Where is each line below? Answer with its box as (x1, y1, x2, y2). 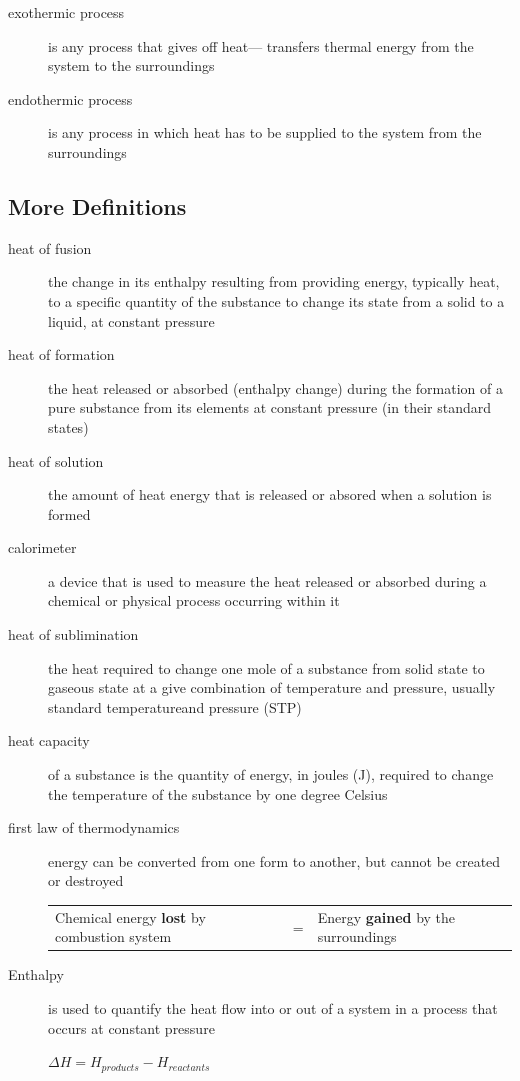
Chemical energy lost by (55, 906, 206, 927)
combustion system (55, 926, 172, 947)
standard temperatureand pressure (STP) (48, 696, 302, 717)
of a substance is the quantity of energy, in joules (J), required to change (48, 764, 494, 785)
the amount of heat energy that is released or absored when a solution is (48, 484, 492, 505)
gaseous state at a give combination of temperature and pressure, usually (48, 677, 496, 698)
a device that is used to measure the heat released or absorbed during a (48, 570, 487, 591)
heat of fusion (8, 237, 92, 258)
